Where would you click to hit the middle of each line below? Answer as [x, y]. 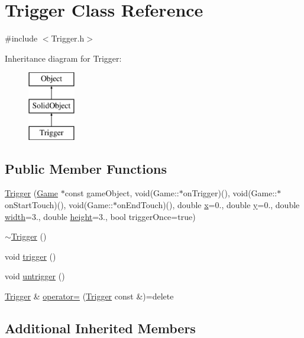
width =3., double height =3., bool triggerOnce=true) [100, 216]
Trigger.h [68, 38]
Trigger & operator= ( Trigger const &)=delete [89, 296]
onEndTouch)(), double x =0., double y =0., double [208, 205]
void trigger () [30, 256]
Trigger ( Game [32, 193]
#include [21, 38]
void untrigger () [35, 276]
